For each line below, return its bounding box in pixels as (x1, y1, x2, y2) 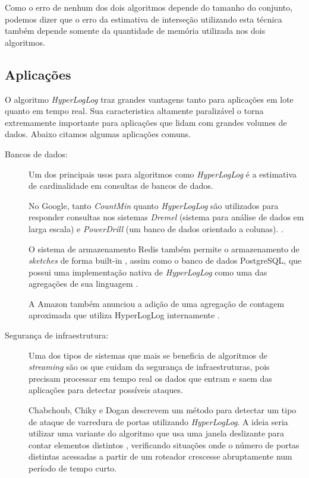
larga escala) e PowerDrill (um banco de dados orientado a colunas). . (29, 222, 283, 235)
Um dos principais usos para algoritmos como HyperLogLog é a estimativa (29, 167, 297, 180)
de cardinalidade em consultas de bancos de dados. (29, 179, 213, 192)
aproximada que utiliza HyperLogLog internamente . (29, 309, 220, 321)
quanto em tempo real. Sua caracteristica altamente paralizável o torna (5, 105, 264, 117)
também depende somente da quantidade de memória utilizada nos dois (5, 24, 266, 37)
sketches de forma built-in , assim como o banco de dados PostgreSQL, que (29, 254, 302, 267)
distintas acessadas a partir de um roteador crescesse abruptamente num (29, 450, 292, 463)
